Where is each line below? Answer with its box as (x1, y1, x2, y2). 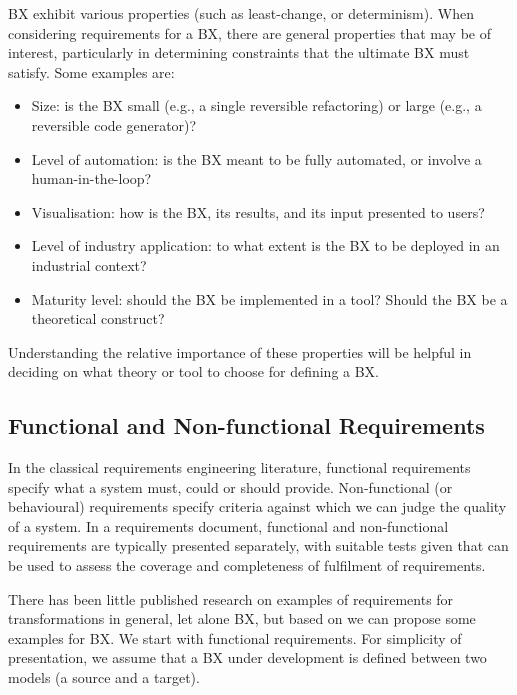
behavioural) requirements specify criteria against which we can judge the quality (8, 496, 507, 517)
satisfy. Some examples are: (8, 61, 175, 82)
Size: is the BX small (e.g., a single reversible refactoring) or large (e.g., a (31, 95, 482, 116)
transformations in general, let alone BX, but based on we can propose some (8, 608, 476, 629)
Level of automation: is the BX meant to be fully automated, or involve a (31, 148, 482, 169)
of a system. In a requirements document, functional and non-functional (8, 515, 449, 536)
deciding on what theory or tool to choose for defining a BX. (8, 361, 380, 382)
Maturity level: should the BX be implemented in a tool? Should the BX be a (31, 288, 508, 309)
